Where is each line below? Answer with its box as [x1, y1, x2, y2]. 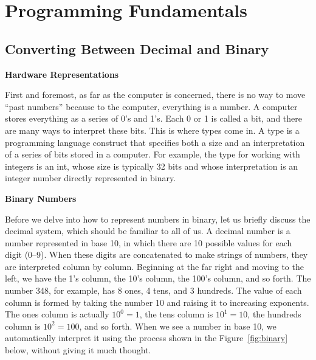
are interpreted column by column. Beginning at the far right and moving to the [5, 260, 304, 272]
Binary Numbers [5, 192, 77, 204]
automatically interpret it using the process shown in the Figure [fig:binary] [5, 331, 288, 344]
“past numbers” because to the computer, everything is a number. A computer [5, 100, 298, 112]
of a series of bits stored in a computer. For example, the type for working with [5, 148, 300, 161]
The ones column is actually [5, 308, 109, 320]
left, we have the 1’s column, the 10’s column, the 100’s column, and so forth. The [5, 272, 311, 285]
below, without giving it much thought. [5, 344, 151, 356]
